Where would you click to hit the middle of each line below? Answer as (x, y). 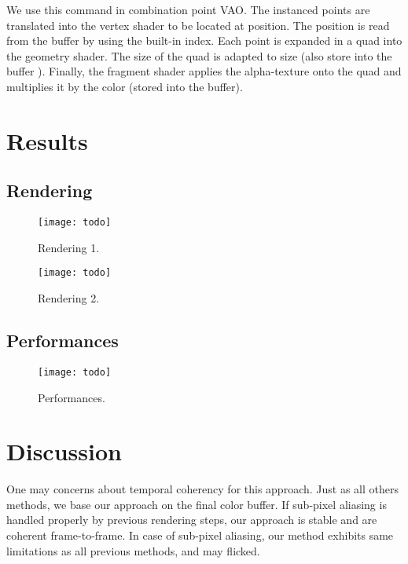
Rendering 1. (69, 247)
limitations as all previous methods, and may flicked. (133, 550)
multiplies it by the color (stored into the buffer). (125, 86)
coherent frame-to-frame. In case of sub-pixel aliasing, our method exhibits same (200, 535)
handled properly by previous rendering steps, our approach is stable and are (192, 520)
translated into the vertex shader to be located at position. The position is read (198, 25)
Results (47, 140)
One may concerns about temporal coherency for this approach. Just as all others (202, 489)
